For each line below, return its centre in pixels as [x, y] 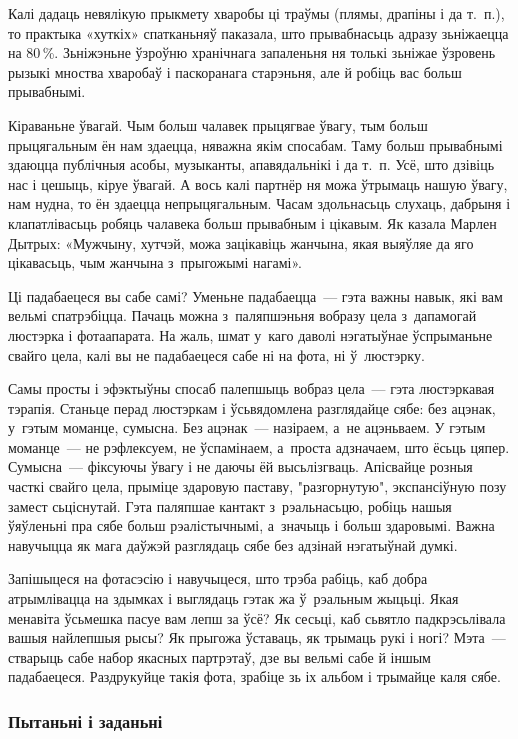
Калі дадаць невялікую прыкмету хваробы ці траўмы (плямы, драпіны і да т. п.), [256, 13]
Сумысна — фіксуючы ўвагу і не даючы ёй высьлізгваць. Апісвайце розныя [240, 466]
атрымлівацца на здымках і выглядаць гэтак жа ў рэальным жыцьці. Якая [233, 598]
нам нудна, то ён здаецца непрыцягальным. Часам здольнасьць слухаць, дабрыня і [259, 203]
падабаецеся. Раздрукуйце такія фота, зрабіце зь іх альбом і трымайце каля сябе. [254, 676]
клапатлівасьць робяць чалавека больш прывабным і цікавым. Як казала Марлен [252, 222]
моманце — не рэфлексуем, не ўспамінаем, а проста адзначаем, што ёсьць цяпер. [259, 446]
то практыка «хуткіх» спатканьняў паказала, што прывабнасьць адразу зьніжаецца [258, 32]
